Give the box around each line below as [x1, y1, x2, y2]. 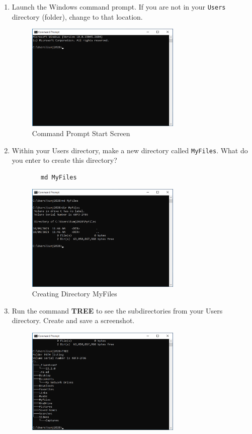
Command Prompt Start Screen [32, 128, 130, 138]
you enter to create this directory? [12, 155, 117, 165]
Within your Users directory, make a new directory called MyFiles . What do [12, 145, 248, 155]
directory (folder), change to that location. [12, 11, 143, 22]
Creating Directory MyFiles [32, 288, 117, 299]
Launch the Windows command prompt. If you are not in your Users [12, 2, 226, 12]
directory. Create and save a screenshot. [12, 315, 135, 326]
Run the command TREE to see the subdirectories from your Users [12, 305, 223, 316]
